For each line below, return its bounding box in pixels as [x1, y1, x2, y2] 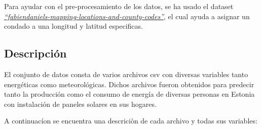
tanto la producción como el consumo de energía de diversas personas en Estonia [4, 89, 255, 99]
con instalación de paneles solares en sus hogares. [4, 98, 157, 109]
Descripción [4, 45, 67, 61]
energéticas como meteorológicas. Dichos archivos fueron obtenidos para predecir [4, 79, 254, 89]
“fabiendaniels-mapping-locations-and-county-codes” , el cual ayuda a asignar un [4, 11, 250, 21]
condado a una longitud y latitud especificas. [4, 21, 143, 31]
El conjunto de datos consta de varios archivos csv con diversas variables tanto [4, 69, 248, 79]
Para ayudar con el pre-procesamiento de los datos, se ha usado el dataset [4, 1, 234, 11]
